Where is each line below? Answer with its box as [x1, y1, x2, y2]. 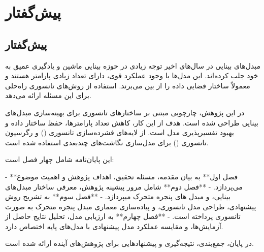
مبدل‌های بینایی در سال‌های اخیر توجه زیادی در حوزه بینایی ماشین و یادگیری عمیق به [5, 60, 260, 71]
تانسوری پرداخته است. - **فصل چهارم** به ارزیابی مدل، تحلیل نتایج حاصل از [5, 211, 241, 222]
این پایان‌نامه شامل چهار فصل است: [5, 154, 114, 165]
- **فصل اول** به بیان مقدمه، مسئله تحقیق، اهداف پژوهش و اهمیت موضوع [5, 171, 238, 181]
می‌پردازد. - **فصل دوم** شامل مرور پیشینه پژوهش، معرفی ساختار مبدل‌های [5, 181, 243, 192]
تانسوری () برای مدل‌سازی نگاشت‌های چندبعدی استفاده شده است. [5, 137, 209, 147]
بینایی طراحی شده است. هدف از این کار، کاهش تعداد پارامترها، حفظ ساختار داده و [5, 117, 258, 128]
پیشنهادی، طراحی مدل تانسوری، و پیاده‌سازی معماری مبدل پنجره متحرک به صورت [5, 201, 256, 211]
